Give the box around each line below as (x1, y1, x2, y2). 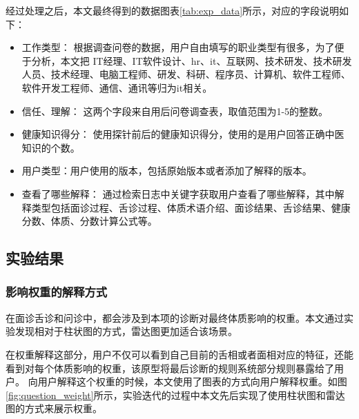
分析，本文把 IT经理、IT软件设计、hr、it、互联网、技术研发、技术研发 (31, 53, 352, 68)
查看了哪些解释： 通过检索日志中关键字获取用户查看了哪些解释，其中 (21, 186, 335, 201)
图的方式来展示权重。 (6, 401, 102, 416)
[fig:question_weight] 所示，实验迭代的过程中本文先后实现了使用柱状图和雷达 (6, 387, 345, 402)
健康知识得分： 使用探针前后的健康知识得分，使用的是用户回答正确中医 (21, 127, 345, 141)
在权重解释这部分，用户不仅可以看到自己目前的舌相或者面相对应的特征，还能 (6, 347, 353, 361)
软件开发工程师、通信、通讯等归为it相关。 (21, 80, 213, 94)
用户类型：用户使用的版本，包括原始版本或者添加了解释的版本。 (21, 163, 312, 178)
